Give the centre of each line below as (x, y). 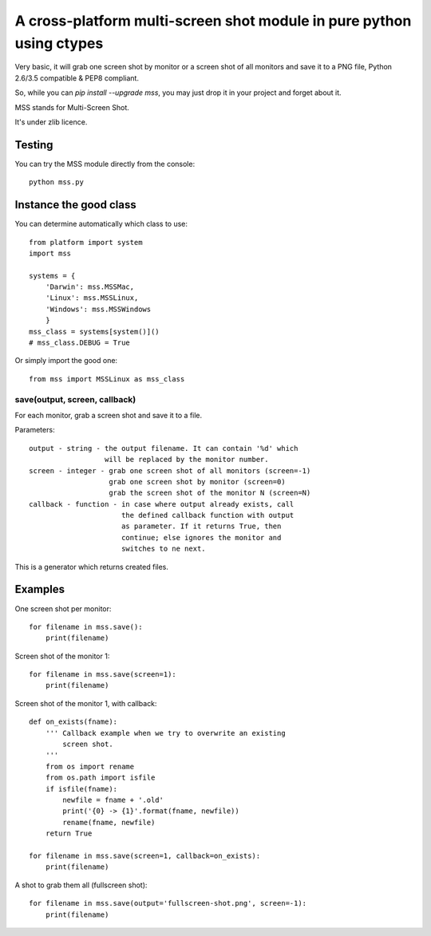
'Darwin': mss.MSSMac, (90, 287)
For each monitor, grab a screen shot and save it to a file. (109, 415)
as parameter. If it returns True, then (201, 526)
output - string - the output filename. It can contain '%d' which (164, 448)
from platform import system (86, 242)
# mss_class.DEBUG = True (80, 343)
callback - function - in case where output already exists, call (162, 504)
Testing (34, 145)
